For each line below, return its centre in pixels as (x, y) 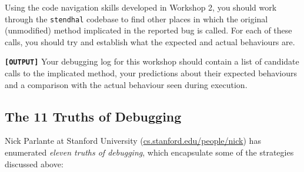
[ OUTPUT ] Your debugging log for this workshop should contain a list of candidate (152, 61)
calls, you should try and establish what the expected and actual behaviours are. (150, 41)
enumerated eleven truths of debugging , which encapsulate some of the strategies (149, 152)
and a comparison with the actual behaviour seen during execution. (126, 84)
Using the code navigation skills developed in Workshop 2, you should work (141, 7)
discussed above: (34, 163)
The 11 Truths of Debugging (93, 116)
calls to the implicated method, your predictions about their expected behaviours (151, 73)
